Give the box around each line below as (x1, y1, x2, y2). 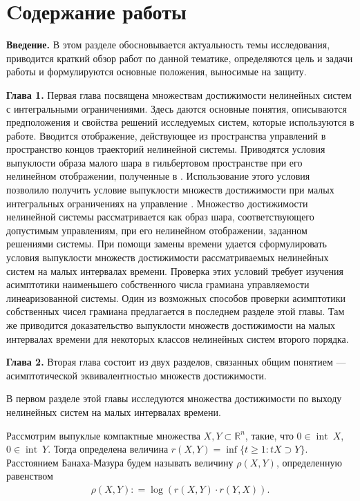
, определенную (276, 455, 342, 469)
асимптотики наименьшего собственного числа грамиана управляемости (6, 277, 310, 292)
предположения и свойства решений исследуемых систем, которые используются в (6, 115, 354, 129)
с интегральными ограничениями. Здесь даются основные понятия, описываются (6, 101, 347, 115)
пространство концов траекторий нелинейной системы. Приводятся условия (6, 142, 325, 156)
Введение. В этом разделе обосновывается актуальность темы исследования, (6, 37, 330, 52)
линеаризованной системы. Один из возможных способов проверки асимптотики (6, 290, 346, 305)
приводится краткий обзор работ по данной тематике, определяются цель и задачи (6, 50, 353, 65)
